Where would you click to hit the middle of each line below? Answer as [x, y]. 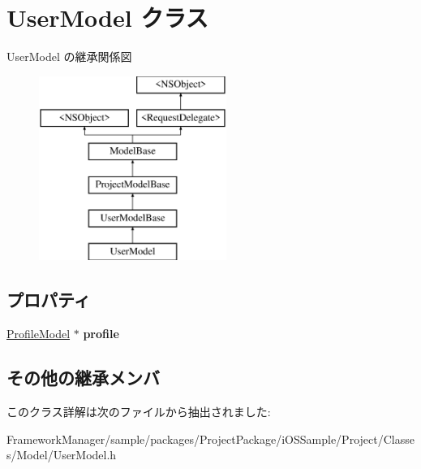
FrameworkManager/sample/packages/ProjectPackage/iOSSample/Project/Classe [210, 439]
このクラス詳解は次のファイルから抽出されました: [139, 412]
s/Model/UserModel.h [62, 455]
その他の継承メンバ [83, 378]
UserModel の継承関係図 [69, 56]
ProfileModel [39, 334]
